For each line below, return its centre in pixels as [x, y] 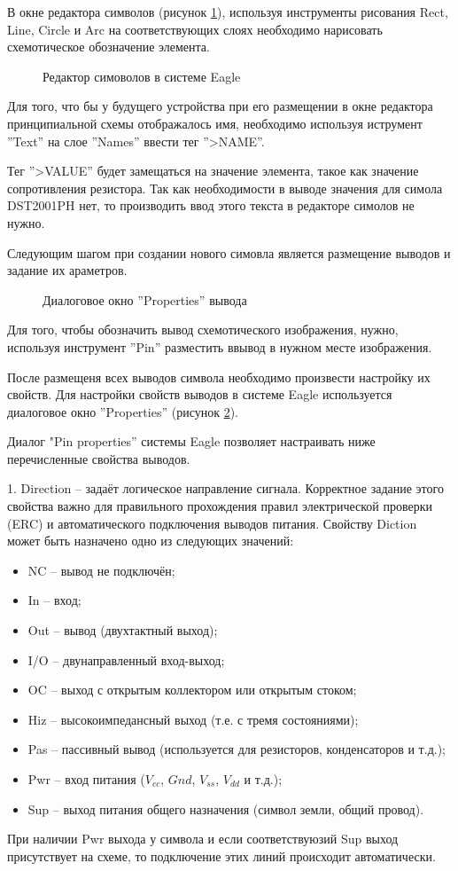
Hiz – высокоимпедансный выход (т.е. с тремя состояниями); [193, 719]
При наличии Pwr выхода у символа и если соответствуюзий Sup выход [203, 839]
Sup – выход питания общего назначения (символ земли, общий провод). [226, 808]
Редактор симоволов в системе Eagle [142, 76]
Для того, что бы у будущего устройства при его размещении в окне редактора [220, 106]
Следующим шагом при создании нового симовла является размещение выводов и [229, 252]
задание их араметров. [67, 270]
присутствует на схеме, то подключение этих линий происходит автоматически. [221, 855]
